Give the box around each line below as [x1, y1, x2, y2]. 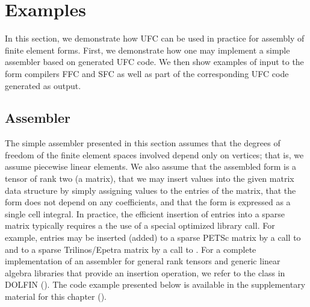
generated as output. [5, 79, 81, 91]
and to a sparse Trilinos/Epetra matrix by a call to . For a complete [5, 243, 256, 255]
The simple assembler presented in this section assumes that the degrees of [5, 137, 281, 149]
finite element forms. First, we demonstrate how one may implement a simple [5, 43, 290, 56]
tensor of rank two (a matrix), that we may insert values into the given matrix [5, 172, 294, 185]
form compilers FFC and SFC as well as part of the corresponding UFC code [5, 67, 289, 79]
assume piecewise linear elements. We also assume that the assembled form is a [5, 160, 297, 173]
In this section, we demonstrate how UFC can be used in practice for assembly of [5, 32, 305, 45]
